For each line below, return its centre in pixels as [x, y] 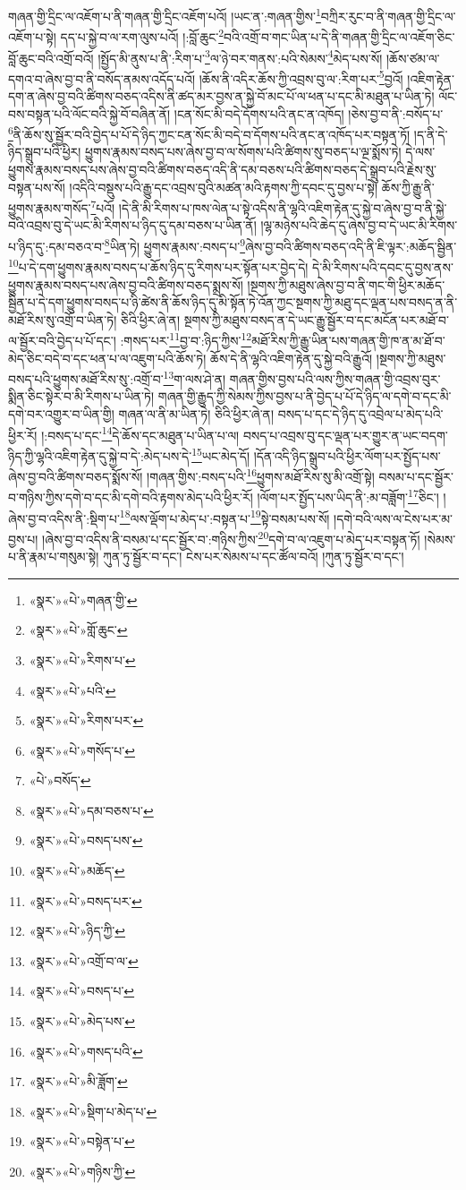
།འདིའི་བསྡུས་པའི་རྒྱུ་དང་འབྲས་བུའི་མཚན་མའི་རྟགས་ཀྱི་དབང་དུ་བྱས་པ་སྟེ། [224, 187]
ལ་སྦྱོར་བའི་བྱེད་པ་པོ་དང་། [62, 340]
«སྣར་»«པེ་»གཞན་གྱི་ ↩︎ [83, 599]
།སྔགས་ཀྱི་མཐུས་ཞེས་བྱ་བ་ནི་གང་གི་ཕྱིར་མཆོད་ [346, 284]
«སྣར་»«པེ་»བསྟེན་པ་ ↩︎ [82, 1141]
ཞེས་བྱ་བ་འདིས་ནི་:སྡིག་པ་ [64, 518]
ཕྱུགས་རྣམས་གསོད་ [50, 207]
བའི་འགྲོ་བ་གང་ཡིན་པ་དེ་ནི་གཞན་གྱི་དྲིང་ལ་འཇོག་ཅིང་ [339, 36]
